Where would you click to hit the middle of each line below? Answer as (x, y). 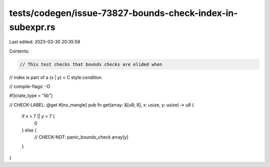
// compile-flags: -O (30, 86)
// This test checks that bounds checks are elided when (91, 64)
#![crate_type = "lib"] (31, 95)
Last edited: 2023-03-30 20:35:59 (45, 42)
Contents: (19, 51)
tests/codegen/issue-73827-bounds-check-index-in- (123, 13)
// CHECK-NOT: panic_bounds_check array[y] (81, 137)
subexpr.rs (32, 27)
